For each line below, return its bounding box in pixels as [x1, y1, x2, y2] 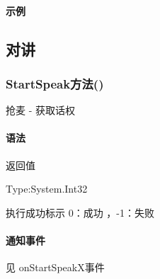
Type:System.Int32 [6, 181, 88, 196]
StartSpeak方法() [6, 74, 104, 92]
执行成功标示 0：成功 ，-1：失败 [6, 205, 154, 220]
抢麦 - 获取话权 [6, 103, 75, 118]
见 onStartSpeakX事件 [6, 260, 105, 275]
